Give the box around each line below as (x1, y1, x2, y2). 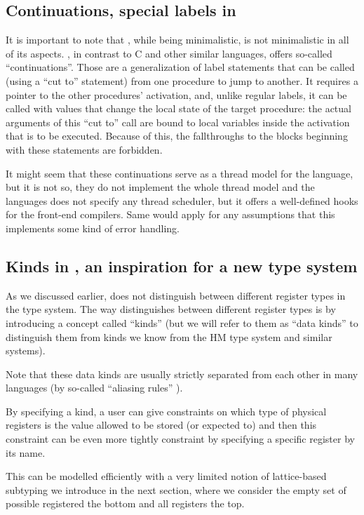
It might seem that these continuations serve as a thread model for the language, (6, 166, 353, 180)
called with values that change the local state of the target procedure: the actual (6, 101, 351, 116)
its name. (6, 445, 46, 460)
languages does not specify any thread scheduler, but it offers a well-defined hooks (6, 193, 358, 208)
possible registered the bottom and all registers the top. (6, 496, 245, 511)
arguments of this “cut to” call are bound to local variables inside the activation (6, 114, 350, 129)
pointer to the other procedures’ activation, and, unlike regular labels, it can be (6, 87, 347, 102)
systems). (6, 343, 46, 358)
